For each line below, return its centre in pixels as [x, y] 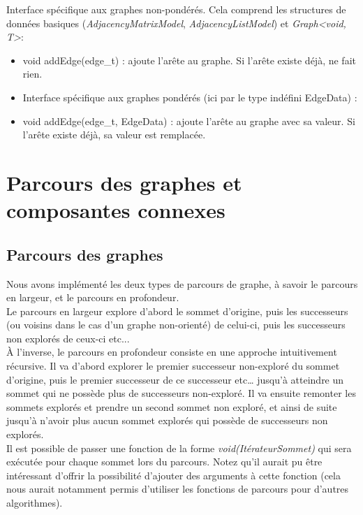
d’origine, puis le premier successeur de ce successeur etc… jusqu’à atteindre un [175, 379]
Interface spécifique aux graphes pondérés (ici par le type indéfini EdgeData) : [190, 97]
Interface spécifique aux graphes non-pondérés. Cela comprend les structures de [176, 9]
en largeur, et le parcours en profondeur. [93, 297]
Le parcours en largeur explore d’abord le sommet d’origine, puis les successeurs [177, 311]
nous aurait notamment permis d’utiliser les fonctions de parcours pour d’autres [178, 489]
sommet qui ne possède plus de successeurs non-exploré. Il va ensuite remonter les [181, 393]
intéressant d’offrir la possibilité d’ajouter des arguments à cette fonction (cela [173, 475]
